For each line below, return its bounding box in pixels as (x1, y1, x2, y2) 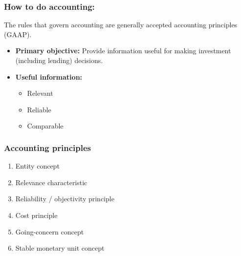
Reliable (27, 104, 51, 114)
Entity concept (15, 161, 60, 171)
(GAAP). (4, 29, 32, 39)
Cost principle (15, 210, 58, 220)
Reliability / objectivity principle (15, 193, 114, 204)
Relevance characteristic (15, 177, 88, 187)
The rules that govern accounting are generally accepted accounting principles (4, 20, 238, 30)
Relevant (27, 88, 53, 98)
